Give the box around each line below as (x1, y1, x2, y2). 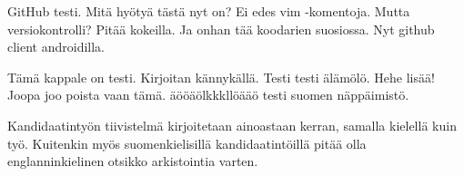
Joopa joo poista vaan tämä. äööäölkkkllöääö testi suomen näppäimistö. (7, 85, 409, 104)
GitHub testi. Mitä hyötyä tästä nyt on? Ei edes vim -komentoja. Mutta (7, 2, 410, 20)
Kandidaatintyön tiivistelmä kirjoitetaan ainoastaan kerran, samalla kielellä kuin (7, 115, 457, 134)
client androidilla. (7, 37, 106, 56)
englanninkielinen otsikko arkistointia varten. (7, 152, 258, 171)
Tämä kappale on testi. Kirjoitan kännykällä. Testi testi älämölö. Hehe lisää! (7, 67, 435, 86)
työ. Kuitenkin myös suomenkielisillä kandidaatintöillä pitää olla (7, 133, 367, 152)
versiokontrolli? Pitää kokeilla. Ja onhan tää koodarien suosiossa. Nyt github (7, 19, 435, 38)
